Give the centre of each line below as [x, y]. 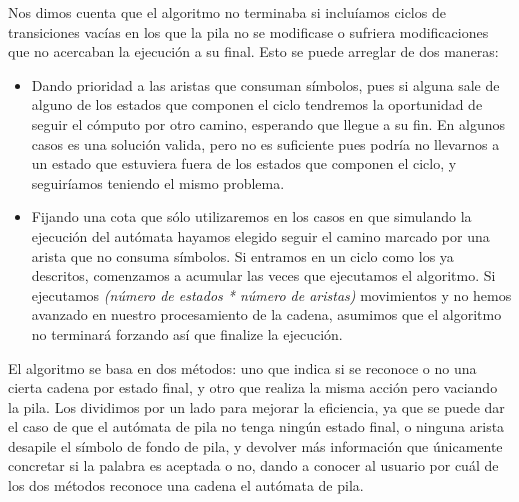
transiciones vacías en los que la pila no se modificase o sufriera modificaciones [248, 31]
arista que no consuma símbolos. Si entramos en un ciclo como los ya [242, 255]
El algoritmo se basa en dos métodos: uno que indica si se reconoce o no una [242, 367]
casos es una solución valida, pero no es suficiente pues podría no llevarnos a [265, 143]
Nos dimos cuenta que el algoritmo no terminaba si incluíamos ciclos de [227, 12]
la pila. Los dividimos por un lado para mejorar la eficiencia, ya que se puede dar [256, 406]
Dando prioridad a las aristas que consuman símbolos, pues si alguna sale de [265, 84]
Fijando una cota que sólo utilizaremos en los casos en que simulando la [251, 216]
